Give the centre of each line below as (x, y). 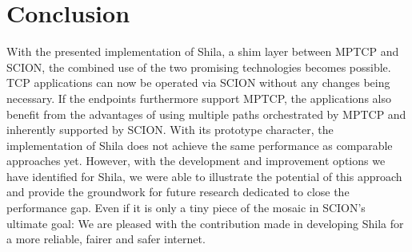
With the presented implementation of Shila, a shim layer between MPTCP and (203, 51)
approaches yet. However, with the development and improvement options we (196, 161)
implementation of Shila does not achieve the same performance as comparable (200, 145)
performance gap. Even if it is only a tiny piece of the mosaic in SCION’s (186, 208)
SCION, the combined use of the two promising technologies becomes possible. (199, 67)
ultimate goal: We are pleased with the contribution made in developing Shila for (205, 223)
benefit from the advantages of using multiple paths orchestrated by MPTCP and (206, 114)
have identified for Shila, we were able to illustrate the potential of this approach (204, 176)
